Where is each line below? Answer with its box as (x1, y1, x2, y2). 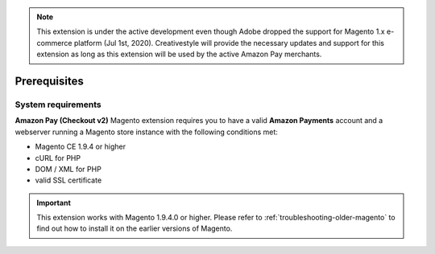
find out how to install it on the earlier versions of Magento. (36, 223, 233, 233)
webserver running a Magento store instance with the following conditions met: (14, 127, 278, 137)
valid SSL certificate (35, 175, 102, 185)
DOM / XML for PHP (35, 164, 102, 174)
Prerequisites (14, 74, 84, 88)
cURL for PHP (35, 153, 81, 162)
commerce (36, 38, 72, 47)
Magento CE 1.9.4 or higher (35, 141, 126, 152)
